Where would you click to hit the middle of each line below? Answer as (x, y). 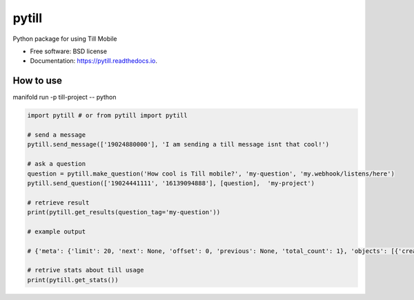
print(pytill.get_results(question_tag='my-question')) (124, 212)
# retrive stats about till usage (86, 270)
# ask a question (57, 164)
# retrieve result (58, 203)
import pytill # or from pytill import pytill (107, 115)
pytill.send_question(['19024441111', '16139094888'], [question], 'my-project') (171, 183)
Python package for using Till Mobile (65, 39)
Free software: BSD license (68, 51)
